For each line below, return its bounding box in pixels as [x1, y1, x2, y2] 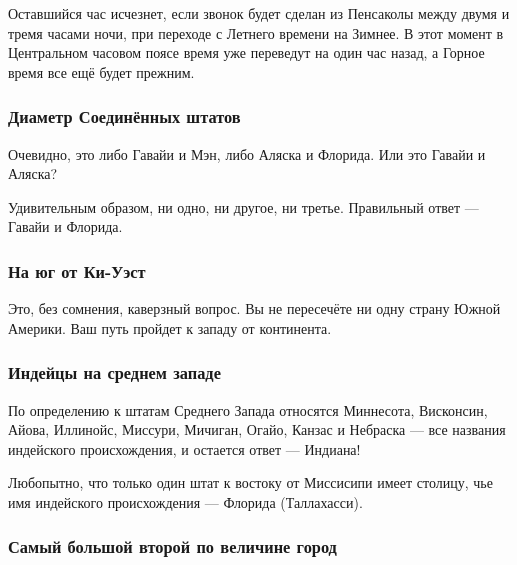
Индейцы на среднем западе [8, 360, 221, 385]
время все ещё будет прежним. [8, 61, 195, 82]
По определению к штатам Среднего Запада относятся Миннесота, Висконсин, [8, 399, 488, 420]
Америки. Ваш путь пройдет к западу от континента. [8, 317, 332, 338]
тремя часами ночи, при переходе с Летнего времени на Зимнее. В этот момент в [8, 22, 504, 43]
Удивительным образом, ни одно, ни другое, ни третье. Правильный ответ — [8, 196, 479, 217]
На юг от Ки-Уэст [8, 258, 146, 283]
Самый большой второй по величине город [8, 534, 337, 559]
